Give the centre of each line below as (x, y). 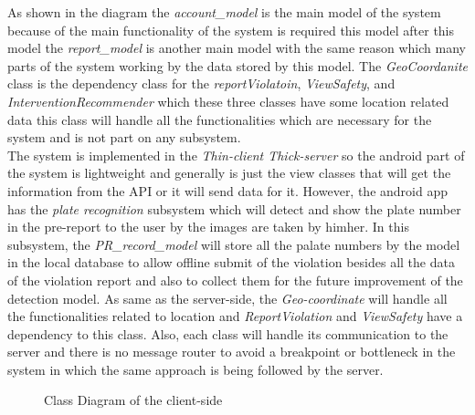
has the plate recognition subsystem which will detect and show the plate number (234, 208)
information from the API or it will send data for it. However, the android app (227, 190)
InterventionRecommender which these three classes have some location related (228, 101)
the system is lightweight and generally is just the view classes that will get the (229, 173)
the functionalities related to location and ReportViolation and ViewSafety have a (235, 316)
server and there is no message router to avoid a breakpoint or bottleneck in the (232, 352)
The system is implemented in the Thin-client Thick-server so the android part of (236, 155)
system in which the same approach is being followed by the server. (195, 369)
